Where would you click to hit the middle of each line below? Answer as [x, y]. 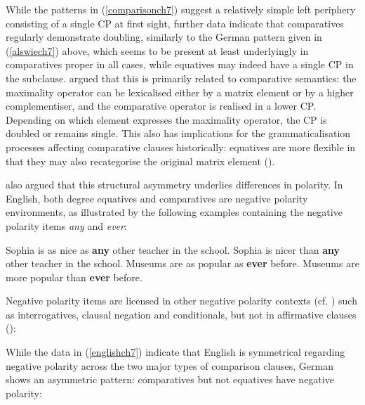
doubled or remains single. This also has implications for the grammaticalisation [178, 133]
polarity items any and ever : [66, 225]
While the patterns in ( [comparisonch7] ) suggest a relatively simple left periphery [181, 9]
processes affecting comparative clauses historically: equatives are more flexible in [181, 147]
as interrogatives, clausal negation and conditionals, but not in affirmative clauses [181, 314]
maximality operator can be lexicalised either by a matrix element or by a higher [180, 92]
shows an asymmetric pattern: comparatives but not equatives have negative [170, 379]
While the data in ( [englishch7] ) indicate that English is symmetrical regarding [175, 352]
